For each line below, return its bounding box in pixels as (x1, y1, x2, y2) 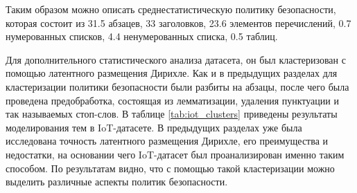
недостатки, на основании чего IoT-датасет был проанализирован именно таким (6, 147, 345, 161)
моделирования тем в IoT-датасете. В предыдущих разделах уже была (6, 120, 302, 134)
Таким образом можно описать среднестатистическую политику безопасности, (6, 2, 336, 16)
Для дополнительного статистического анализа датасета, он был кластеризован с (6, 52, 346, 66)
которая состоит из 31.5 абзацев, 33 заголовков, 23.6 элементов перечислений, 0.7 (6, 15, 351, 30)
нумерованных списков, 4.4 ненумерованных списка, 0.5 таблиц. (6, 29, 278, 44)
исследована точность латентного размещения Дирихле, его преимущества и (6, 134, 329, 148)
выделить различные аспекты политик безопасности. (6, 174, 228, 189)
